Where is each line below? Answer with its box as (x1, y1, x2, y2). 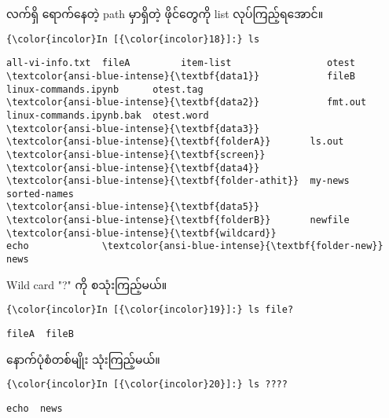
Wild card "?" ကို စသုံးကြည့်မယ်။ (6, 276, 167, 292)
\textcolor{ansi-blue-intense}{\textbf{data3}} (6, 123, 260, 134)
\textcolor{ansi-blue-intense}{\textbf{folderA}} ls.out (6, 136, 344, 148)
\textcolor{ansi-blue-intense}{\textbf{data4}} (6, 162, 260, 174)
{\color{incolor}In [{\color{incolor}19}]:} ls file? (6, 304, 294, 316)
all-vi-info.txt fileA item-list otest (6, 57, 355, 69)
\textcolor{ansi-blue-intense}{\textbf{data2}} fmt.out (6, 97, 367, 108)
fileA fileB (6, 328, 74, 339)
